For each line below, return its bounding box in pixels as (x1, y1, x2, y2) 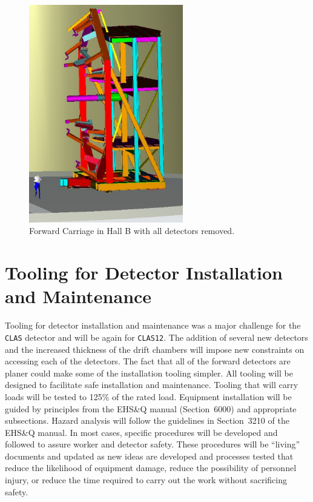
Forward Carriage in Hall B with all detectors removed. (29, 224, 235, 237)
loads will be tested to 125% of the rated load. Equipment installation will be (5, 390, 292, 403)
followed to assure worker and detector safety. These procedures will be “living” (5, 438, 300, 450)
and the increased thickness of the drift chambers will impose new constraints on (5, 343, 305, 355)
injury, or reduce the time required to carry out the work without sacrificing (5, 474, 287, 486)
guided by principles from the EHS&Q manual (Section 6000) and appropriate (5, 402, 297, 415)
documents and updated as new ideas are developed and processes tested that (5, 449, 294, 462)
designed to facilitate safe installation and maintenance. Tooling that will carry (5, 378, 298, 391)
